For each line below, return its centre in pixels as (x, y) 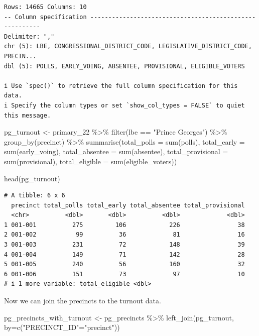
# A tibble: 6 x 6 (35, 196)
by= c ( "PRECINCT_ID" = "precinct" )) (62, 327)
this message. (28, 115)
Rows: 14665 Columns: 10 (45, 7)
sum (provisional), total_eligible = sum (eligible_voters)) (91, 161)
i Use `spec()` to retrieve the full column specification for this (121, 86)
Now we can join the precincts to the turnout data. (83, 301)
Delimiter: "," (29, 36)
